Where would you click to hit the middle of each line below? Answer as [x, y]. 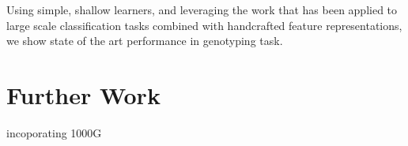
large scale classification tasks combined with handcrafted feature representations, [204, 25]
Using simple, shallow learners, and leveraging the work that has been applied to [202, 9]
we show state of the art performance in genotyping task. [145, 41]
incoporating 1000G [54, 132]
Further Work [83, 94]
